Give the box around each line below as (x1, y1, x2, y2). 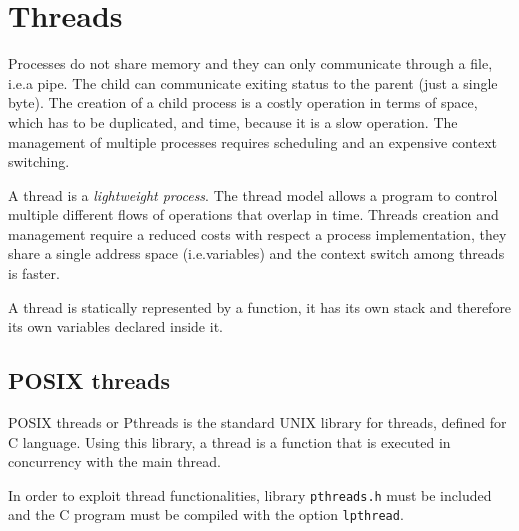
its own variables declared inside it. (8, 316, 223, 337)
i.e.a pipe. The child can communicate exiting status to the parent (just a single (8, 72, 498, 93)
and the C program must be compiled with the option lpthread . (8, 504, 404, 525)
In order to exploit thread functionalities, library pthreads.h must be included (8, 484, 492, 505)
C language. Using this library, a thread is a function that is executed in (8, 431, 451, 452)
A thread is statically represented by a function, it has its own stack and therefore (8, 296, 512, 317)
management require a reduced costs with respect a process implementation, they (8, 223, 507, 244)
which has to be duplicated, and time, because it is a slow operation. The (8, 111, 458, 132)
